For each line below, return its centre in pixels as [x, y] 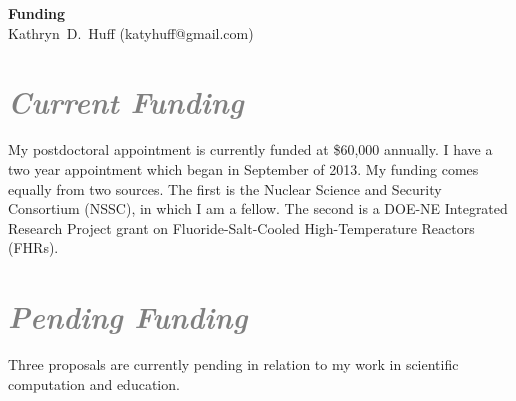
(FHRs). [33, 247]
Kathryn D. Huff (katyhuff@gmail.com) [131, 32]
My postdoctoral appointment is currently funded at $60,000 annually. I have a [250, 149]
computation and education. [94, 383]
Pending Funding [128, 317]
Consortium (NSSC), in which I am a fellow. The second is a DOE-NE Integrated [258, 208]
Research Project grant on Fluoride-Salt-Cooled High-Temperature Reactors [241, 227]
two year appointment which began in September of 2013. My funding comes [243, 168]
